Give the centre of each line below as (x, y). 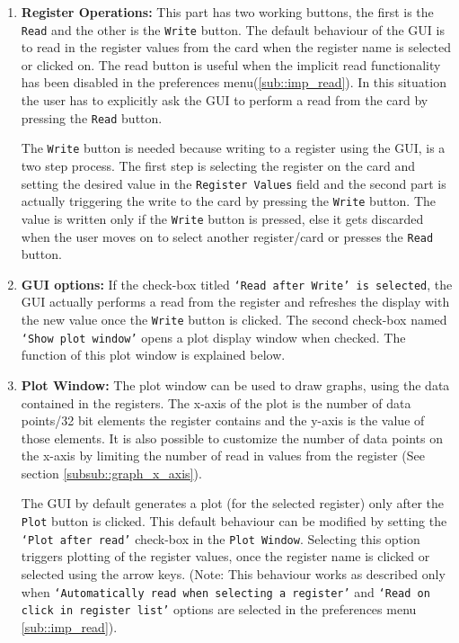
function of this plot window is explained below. (153, 355)
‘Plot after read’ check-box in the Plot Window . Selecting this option (221, 538)
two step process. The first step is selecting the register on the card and (218, 165)
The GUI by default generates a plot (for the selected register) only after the (233, 503)
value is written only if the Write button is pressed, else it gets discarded (222, 218)
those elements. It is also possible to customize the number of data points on (232, 438)
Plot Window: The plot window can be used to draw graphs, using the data (235, 384)
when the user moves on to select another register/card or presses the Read (227, 236)
